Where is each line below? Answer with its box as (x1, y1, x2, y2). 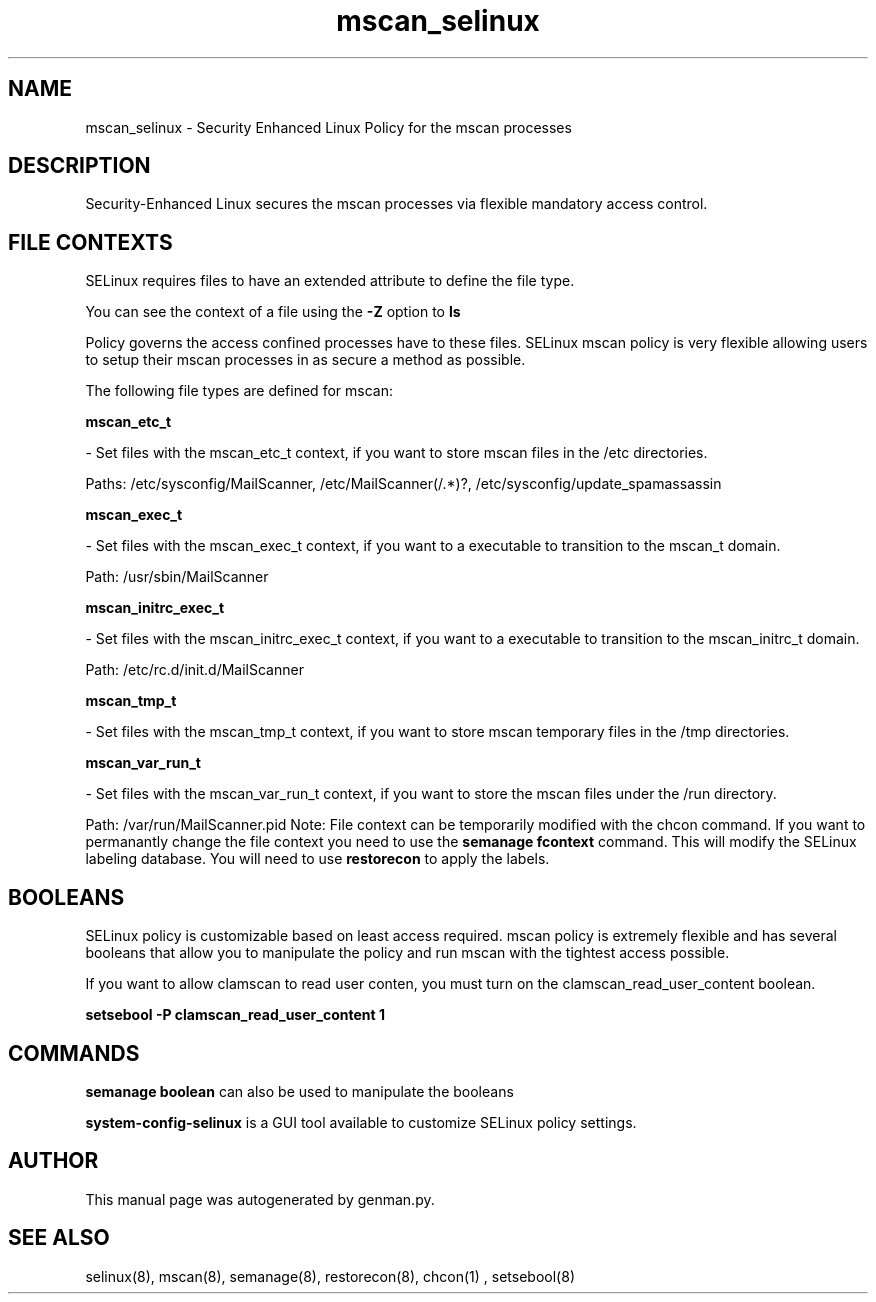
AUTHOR (8, 1148, 99, 1174)
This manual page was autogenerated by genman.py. (85, 1190, 435, 1208)
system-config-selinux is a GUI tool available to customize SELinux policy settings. (85, 1113, 637, 1131)
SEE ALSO (8, 1225, 110, 1251)
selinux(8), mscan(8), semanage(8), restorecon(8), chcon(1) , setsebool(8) (85, 1267, 575, 1285)
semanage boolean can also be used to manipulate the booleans (85, 1082, 514, 1100)
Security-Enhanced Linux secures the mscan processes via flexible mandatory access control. (85, 195, 708, 213)
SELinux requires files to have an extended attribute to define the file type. (85, 272, 575, 290)
